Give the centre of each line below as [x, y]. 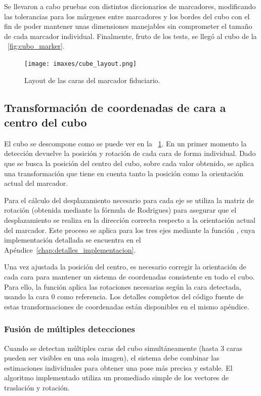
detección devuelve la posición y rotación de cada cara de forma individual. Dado [130, 153]
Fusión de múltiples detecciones [70, 329]
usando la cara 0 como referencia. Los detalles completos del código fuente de [124, 296]
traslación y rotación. [37, 387]
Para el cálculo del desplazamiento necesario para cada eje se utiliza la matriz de [129, 200]
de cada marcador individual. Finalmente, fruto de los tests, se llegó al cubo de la [130, 36]
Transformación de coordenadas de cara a [115, 107]
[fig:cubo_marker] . [36, 46]
